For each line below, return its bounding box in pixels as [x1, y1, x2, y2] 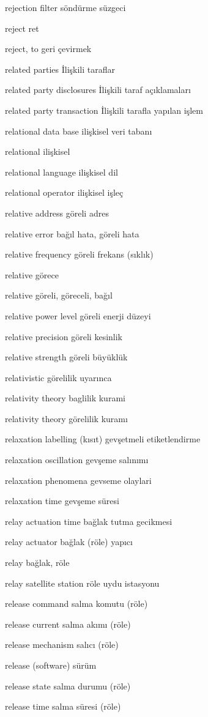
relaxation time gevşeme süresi [5, 494, 119, 507]
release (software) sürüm [5, 659, 97, 671]
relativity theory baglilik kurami [5, 392, 125, 404]
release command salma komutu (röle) [5, 597, 148, 610]
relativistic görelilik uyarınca [5, 371, 112, 384]
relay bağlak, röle [5, 556, 70, 569]
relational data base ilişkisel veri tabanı [5, 124, 152, 137]
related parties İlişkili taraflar [5, 62, 115, 75]
